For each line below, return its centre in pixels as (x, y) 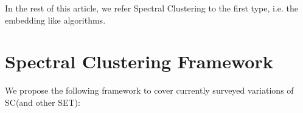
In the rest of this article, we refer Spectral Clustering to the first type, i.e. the (152, 8)
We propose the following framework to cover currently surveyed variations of (149, 90)
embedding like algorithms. (55, 20)
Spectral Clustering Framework (139, 61)
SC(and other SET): (43, 102)
